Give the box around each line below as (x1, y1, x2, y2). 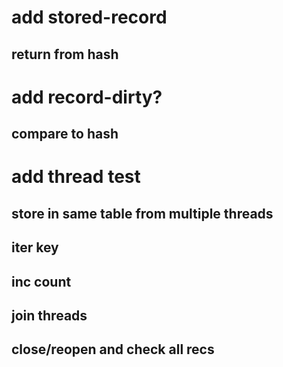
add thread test (11, 166, 141, 188)
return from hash (11, 46, 119, 63)
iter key (11, 239, 59, 256)
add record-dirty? (11, 86, 163, 108)
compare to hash (11, 126, 119, 143)
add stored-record (11, 6, 168, 29)
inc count (11, 273, 72, 290)
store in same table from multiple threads (11, 205, 274, 222)
